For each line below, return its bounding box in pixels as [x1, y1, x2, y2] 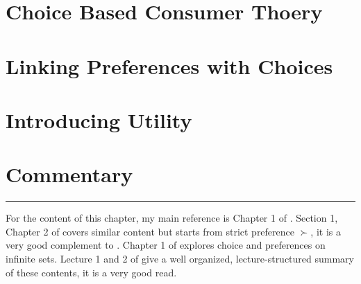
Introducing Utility [6, 105, 192, 134]
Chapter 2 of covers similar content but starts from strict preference [6, 224, 295, 238]
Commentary [6, 160, 133, 188]
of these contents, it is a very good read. [6, 265, 177, 279]
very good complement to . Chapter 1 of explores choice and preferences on [6, 238, 326, 252]
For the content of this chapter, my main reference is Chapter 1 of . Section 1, [6, 211, 338, 225]
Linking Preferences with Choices [6, 51, 333, 80]
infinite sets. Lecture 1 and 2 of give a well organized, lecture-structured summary [6, 251, 354, 266]
